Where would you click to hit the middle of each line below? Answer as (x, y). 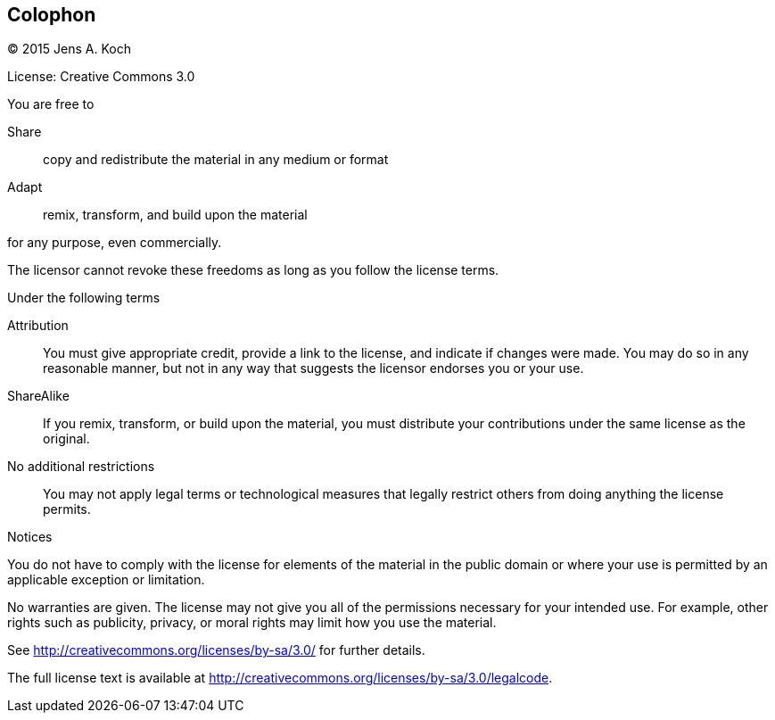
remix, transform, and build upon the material (175, 215)
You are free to (51, 104)
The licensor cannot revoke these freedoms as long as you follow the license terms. (253, 270)
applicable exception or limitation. (106, 580)
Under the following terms (84, 298)
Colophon (52, 15)
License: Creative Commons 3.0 (101, 77)
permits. (67, 509)
